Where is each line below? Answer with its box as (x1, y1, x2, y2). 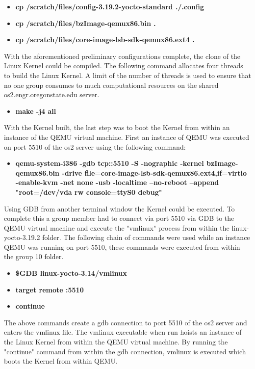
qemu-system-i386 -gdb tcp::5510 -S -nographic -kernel (15, 158, 204, 168)
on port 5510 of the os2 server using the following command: (4, 141, 186, 152)
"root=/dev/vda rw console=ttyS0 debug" (15, 186, 162, 197)
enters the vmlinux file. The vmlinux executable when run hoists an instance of (4, 327, 242, 337)
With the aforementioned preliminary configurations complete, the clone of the (4, 51, 241, 61)
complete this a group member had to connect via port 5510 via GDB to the (4, 213, 234, 223)
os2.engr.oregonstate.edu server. (4, 89, 100, 100)
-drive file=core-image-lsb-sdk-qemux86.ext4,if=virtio (62, 167, 247, 178)
